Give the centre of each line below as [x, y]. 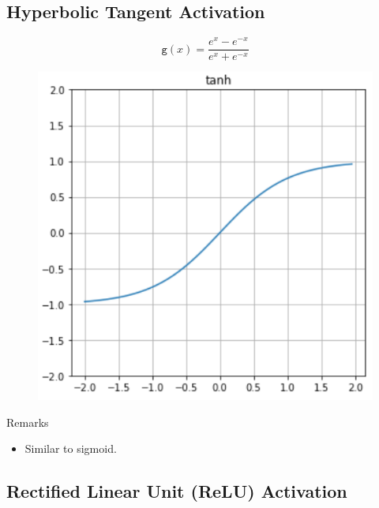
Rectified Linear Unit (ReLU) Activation [177, 491]
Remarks [28, 422]
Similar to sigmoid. [71, 448]
